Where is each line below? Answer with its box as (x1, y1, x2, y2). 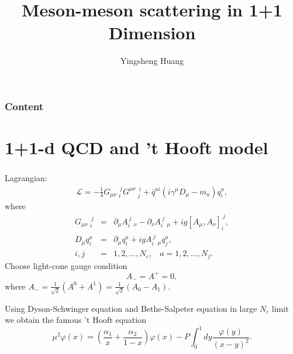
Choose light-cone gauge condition (5, 259, 127, 271)
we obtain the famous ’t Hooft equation (5, 314, 146, 326)
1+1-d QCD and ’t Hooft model (5, 135, 268, 159)
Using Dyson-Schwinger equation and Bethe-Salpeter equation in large (5, 302, 257, 314)
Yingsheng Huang (120, 55, 184, 67)
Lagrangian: (5, 172, 47, 184)
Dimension (108, 21, 196, 45)
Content (5, 98, 44, 113)
